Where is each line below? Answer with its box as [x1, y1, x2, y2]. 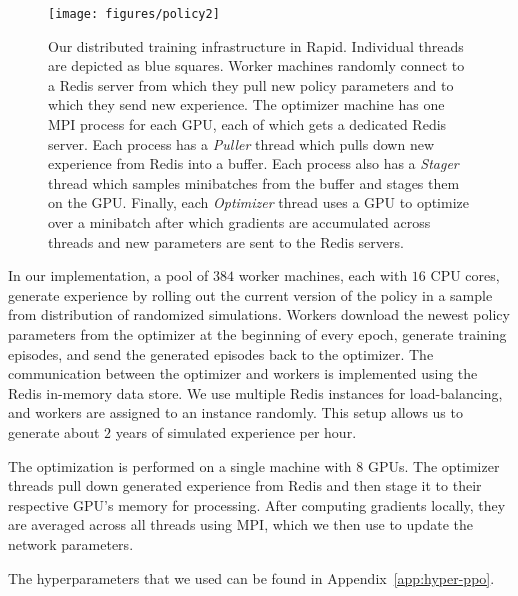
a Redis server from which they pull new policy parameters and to [48, 74, 454, 95]
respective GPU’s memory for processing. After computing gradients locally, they [8, 494, 506, 515]
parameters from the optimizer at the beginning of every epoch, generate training [8, 323, 507, 344]
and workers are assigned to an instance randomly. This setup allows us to [8, 402, 463, 423]
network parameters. [8, 533, 134, 554]
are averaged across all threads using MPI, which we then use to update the [8, 514, 474, 535]
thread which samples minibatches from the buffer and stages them [48, 172, 460, 193]
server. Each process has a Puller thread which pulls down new [48, 133, 434, 154]
